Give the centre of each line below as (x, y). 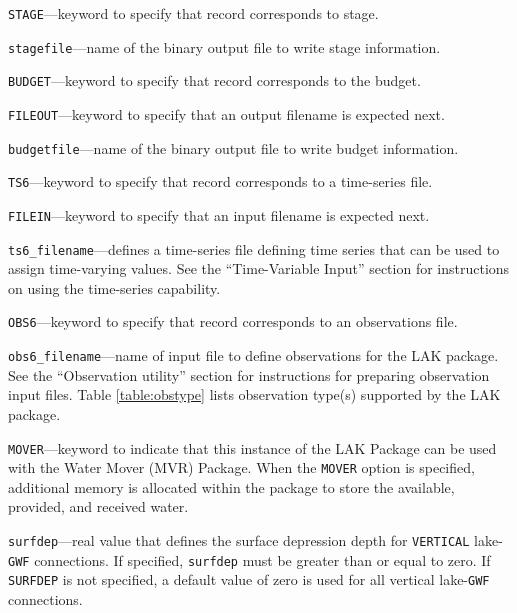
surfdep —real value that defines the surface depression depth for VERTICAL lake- (255, 540)
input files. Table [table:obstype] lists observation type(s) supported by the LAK (254, 394)
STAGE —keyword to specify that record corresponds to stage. (193, 13)
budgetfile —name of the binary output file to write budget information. (233, 147)
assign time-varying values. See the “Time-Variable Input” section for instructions (259, 268)
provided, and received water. (98, 506)
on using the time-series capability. (114, 287)
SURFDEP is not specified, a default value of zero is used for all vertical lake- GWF (249, 579)
